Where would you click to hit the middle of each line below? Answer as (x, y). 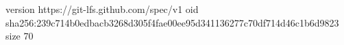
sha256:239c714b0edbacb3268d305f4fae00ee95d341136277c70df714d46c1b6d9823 (172, 22)
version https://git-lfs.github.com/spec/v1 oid (102, 9)
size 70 (20, 36)
